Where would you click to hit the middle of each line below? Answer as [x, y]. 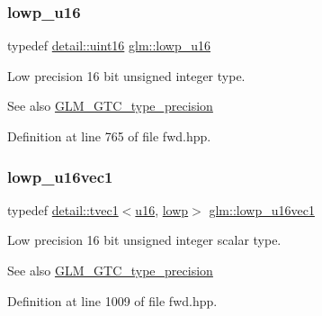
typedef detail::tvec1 [63, 209]
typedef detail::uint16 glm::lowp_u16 [109, 45]
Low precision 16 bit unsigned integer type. [126, 75]
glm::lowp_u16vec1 [262, 209]
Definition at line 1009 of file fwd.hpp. [112, 300]
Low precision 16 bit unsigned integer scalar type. [144, 240]
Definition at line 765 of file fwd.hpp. [109, 136]
